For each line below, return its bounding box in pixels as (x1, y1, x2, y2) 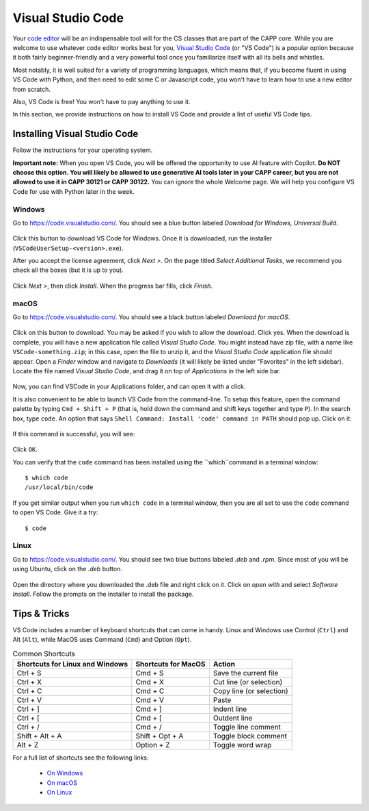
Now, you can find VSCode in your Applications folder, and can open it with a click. (12, 382, 246, 390)
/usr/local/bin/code (25, 484, 94, 491)
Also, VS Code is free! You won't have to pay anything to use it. (12, 97, 191, 105)
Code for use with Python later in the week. (12, 187, 135, 195)
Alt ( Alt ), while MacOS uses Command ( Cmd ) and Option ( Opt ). (12, 636, 192, 644)
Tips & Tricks (12, 608, 70, 619)
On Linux (46, 788, 72, 797)
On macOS (46, 778, 78, 787)
